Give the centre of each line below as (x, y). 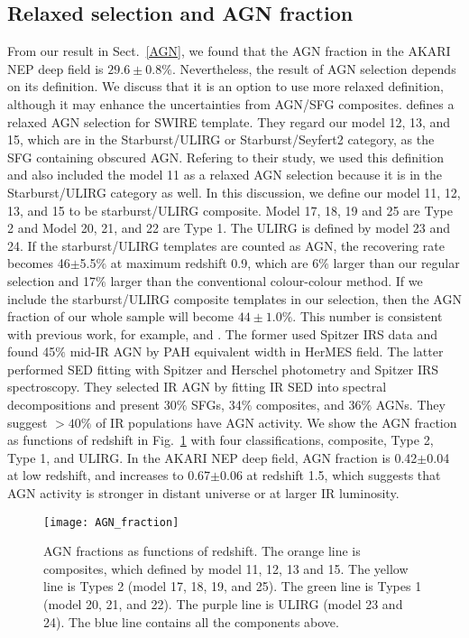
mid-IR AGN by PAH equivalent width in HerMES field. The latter (257, 351)
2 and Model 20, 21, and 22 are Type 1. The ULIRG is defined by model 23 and (229, 228)
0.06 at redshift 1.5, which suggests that (330, 475)
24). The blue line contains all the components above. (191, 621)
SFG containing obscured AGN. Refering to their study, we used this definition (226, 157)
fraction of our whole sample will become (120, 316)
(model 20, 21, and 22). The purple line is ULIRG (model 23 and (223, 604)
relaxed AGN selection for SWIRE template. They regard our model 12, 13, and (229, 121)
